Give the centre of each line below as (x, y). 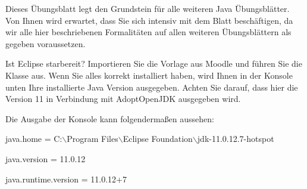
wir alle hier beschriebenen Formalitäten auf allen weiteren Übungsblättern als (148, 32)
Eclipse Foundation (158, 139)
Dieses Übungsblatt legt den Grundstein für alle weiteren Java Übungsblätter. (148, 8)
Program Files (93, 139)
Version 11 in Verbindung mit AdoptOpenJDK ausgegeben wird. (123, 99)
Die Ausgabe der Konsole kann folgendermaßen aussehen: (110, 118)
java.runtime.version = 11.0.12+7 (66, 179)
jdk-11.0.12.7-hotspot (236, 139)
